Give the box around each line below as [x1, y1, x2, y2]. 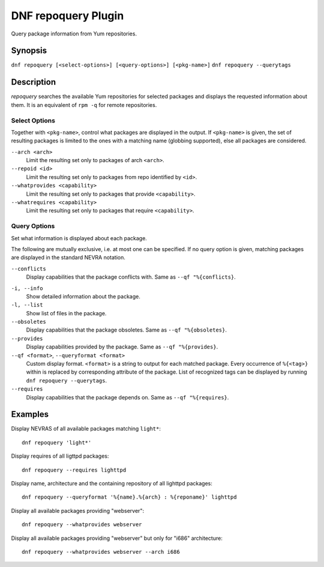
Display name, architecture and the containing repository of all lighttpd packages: [11, 480, 212, 487]
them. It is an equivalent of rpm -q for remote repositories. [11, 101, 157, 108]
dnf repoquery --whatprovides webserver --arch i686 [22, 548, 180, 555]
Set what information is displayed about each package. [11, 234, 147, 241]
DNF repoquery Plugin [11, 9, 124, 22]
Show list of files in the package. [26, 309, 107, 317]
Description [11, 77, 56, 87]
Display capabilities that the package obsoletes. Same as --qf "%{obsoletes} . [26, 326, 227, 333]
